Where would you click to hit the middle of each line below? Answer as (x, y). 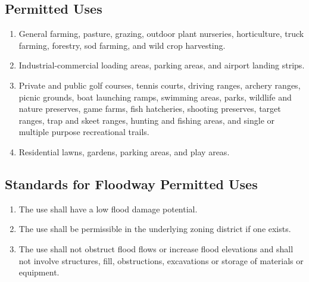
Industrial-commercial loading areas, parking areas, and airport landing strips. (162, 65)
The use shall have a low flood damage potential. (108, 209)
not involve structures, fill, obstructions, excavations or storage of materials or (161, 260)
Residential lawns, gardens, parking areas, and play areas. (124, 151)
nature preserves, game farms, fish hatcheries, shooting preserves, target (150, 109)
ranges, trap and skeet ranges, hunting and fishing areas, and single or (147, 120)
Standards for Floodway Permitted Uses (131, 184)
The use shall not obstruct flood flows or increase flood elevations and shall (156, 248)
